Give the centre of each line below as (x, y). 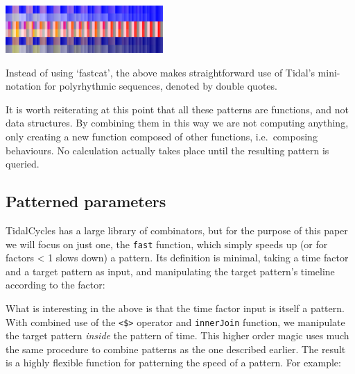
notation (24, 86)
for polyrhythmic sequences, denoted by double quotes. (161, 86)
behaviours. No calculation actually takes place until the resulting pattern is (167, 150)
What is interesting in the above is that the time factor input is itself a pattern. (175, 308)
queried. (23, 164)
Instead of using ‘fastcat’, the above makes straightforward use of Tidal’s (160, 72)
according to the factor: (55, 285)
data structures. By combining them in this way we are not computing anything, (177, 123)
